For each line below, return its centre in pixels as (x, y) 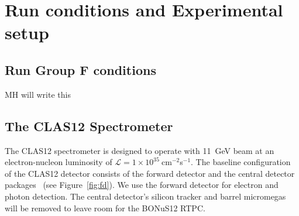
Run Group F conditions (80, 69)
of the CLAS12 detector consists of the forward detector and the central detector (150, 173)
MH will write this (38, 94)
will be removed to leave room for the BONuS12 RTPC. (105, 208)
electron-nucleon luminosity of (59, 162)
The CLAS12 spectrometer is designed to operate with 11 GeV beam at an (140, 150)
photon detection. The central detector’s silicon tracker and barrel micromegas (145, 196)
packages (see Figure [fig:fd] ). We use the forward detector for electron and (142, 185)
